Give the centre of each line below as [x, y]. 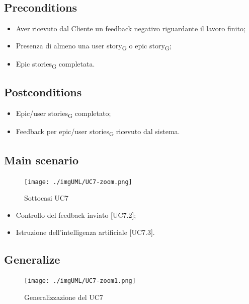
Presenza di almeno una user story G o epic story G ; [94, 46]
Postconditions [43, 92]
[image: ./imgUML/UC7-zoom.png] [78, 182]
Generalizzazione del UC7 [64, 297]
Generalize [32, 259]
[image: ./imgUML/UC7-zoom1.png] [80, 281]
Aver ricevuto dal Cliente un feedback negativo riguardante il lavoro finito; [131, 28]
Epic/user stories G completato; [63, 114]
